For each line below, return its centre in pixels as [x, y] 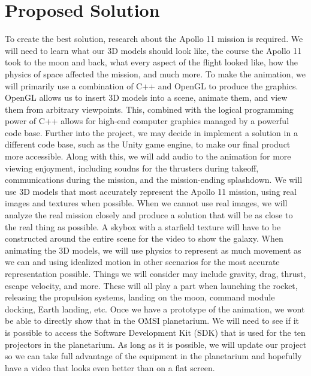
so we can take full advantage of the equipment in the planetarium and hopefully [153, 356]
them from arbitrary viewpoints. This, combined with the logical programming [149, 109]
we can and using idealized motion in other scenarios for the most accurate [142, 262]
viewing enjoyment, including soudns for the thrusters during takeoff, [132, 168]
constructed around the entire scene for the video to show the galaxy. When [144, 238]
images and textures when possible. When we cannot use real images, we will [146, 203]
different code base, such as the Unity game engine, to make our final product [148, 144]
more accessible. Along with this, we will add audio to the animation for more [148, 156]
